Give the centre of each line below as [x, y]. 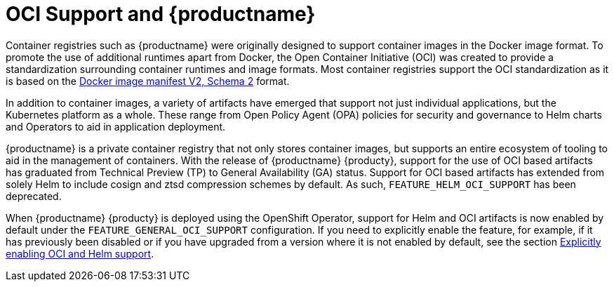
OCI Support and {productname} [161, 14]
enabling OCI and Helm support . [80, 253]
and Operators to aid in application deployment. [116, 126]
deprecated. [34, 196]
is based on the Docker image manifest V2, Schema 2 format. [148, 81]
